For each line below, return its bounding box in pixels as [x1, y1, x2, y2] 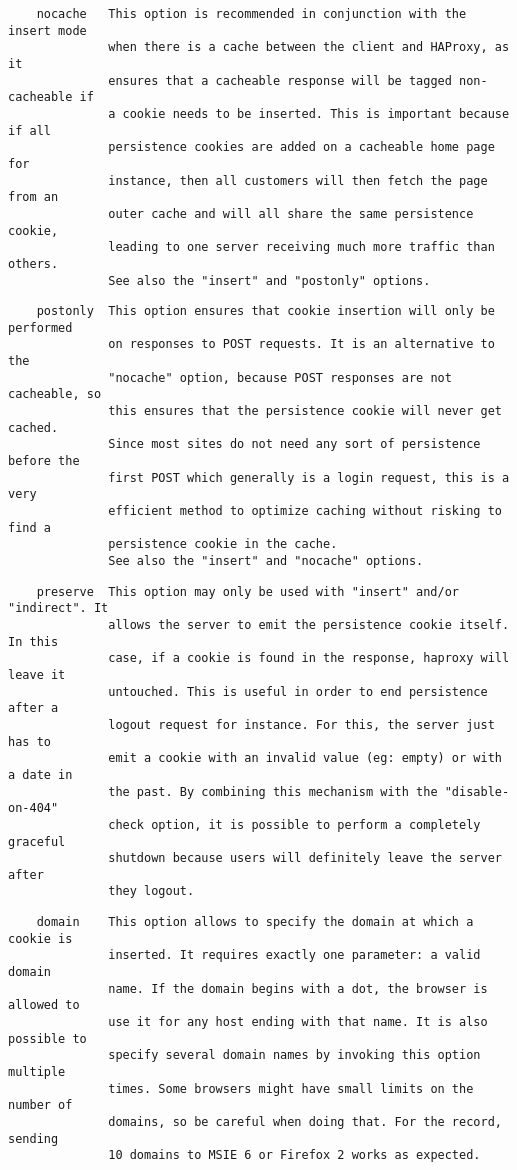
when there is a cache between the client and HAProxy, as [108, 40, 510, 55]
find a [8, 520, 51, 535]
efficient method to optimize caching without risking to [108, 504, 502, 519]
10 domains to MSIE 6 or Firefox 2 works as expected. [108, 1148, 481, 1163]
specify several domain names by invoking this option [108, 1048, 481, 1063]
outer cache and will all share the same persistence [108, 206, 474, 221]
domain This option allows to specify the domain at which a [36, 915, 474, 930]
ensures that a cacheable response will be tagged [108, 73, 452, 88]
